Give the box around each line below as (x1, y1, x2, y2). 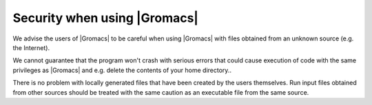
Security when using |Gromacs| (12, 10, 199, 25)
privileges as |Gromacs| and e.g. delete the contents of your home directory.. (12, 66, 232, 74)
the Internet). (12, 43, 50, 51)
